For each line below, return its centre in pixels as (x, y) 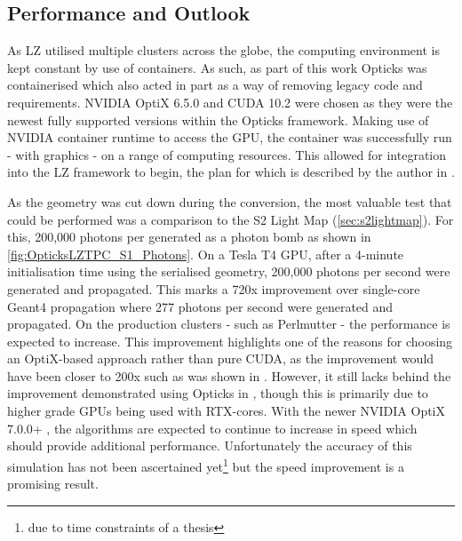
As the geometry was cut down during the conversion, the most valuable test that (230, 201)
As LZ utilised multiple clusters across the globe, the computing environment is (223, 50)
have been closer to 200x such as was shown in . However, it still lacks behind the (229, 375)
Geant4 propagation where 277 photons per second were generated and (200, 306)
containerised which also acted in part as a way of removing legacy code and (215, 85)
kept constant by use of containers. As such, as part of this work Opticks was (217, 67)
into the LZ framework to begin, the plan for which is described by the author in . (231, 172)
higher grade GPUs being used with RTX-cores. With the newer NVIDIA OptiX (227, 411)
